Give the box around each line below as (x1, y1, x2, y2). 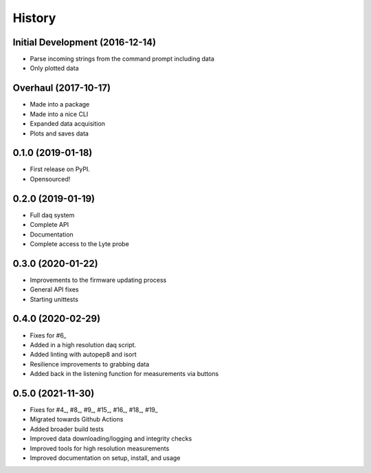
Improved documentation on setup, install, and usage (30, 454, 181, 462)
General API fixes (30, 285, 79, 294)
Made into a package (30, 100, 90, 109)
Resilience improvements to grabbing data (30, 360, 150, 368)
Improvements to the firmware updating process (30, 276, 167, 284)
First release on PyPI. (30, 165, 91, 173)
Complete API (30, 221, 69, 229)
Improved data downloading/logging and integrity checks (30, 434, 192, 443)
